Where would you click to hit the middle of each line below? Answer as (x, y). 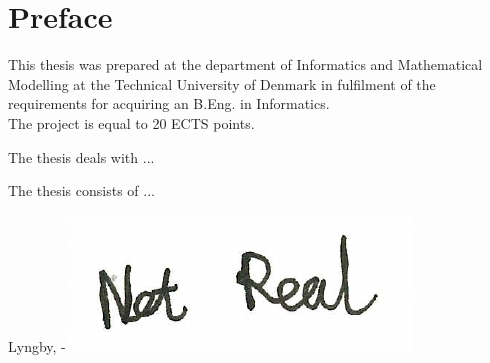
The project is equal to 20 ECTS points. (131, 122)
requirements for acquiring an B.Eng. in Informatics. (169, 103)
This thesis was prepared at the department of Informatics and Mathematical (245, 64)
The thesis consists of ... (81, 190)
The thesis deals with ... (81, 156)
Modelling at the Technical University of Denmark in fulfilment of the (222, 83)
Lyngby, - (37, 345)
